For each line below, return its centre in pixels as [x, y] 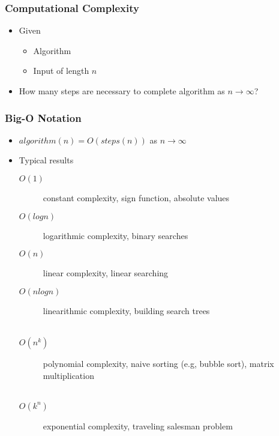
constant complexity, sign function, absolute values [136, 198]
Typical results [46, 160]
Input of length [61, 71]
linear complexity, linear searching [106, 273]
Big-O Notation [43, 117]
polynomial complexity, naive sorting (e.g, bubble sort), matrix [158, 363]
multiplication [68, 375]
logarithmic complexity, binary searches [115, 235]
